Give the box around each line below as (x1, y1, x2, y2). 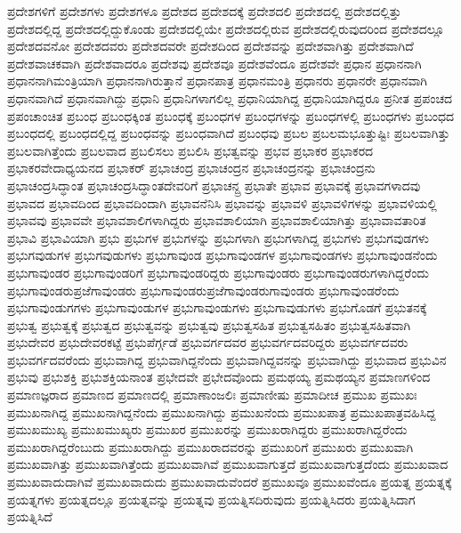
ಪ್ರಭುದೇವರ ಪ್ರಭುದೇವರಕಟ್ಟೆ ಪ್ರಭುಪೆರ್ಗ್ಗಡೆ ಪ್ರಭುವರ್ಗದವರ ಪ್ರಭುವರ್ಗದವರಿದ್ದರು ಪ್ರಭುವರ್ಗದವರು (7, 333, 408, 351)
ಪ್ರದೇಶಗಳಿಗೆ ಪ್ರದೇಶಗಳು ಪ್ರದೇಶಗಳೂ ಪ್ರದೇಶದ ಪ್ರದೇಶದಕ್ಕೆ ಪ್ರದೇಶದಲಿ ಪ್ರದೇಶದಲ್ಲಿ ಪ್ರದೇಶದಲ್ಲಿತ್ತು (7, 2, 401, 20)
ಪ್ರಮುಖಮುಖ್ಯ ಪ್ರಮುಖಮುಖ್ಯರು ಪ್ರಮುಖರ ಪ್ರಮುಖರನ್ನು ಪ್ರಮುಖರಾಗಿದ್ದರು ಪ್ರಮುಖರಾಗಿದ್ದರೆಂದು (7, 420, 408, 439)
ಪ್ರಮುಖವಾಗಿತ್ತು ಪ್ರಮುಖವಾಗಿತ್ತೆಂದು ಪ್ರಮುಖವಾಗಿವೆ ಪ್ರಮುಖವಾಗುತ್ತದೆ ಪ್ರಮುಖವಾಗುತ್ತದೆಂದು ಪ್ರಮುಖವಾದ (7, 455, 449, 473)
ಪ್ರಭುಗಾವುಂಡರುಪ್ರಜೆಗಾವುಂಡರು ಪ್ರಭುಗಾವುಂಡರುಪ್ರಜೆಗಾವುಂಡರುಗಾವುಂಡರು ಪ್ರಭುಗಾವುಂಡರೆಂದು (7, 280, 400, 299)
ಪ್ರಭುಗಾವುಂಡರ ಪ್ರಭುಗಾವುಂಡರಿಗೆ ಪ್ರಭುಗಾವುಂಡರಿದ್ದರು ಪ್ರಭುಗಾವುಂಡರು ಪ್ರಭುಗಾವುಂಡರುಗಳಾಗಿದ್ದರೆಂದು (7, 262, 429, 281)
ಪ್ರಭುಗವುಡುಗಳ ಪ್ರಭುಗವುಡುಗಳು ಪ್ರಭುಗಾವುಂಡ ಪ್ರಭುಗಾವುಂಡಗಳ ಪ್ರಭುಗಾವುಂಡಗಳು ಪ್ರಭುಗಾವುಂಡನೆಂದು (7, 246, 438, 264)
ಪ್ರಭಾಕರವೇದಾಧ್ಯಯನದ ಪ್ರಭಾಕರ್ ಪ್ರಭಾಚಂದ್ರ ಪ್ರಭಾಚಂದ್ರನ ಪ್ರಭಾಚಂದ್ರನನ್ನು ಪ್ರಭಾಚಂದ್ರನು (7, 158, 376, 177)
